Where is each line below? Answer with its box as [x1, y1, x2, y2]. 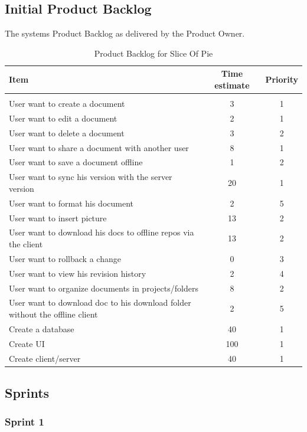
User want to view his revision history [9, 267, 146, 279]
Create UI [9, 337, 45, 349]
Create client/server [9, 352, 81, 364]
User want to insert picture [9, 211, 107, 224]
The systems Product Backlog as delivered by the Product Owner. [5, 27, 245, 40]
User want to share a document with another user [9, 141, 189, 153]
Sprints [5, 384, 50, 401]
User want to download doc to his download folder [9, 296, 191, 309]
